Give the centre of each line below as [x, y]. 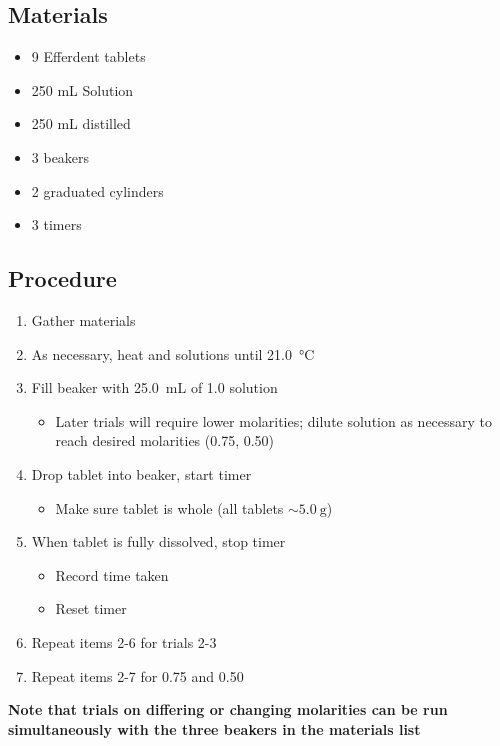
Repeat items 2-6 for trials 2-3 [124, 641]
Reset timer [91, 608]
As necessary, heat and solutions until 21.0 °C [173, 353]
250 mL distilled [81, 123]
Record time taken [112, 574]
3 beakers [60, 156]
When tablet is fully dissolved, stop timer [158, 541]
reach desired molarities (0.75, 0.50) [165, 440]
